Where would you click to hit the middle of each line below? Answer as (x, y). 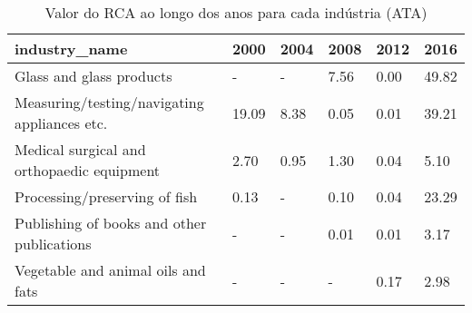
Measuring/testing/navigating (109, 102)
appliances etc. (61, 123)
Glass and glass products (93, 76)
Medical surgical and (80, 149)
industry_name (71, 49)
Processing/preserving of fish (106, 196)
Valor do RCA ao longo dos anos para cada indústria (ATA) (236, 12)
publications (53, 244)
